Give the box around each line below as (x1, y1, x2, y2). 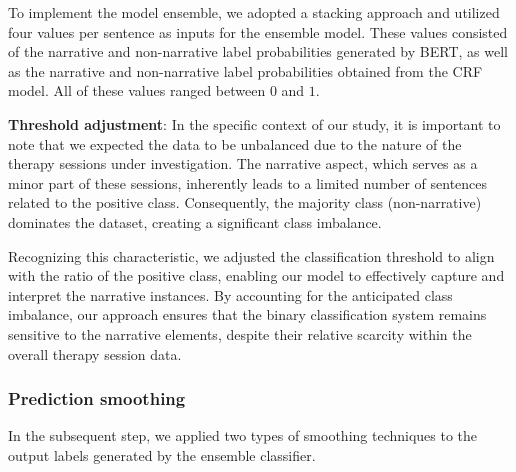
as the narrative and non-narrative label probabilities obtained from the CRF (8, 60, 483, 81)
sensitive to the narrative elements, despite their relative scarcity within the (8, 323, 472, 344)
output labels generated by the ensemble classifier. (8, 444, 316, 465)
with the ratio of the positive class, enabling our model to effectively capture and (8, 265, 505, 286)
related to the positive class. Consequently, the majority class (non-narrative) (8, 192, 482, 213)
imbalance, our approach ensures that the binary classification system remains (8, 304, 487, 325)
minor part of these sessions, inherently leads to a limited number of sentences (8, 172, 488, 193)
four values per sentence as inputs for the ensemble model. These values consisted (8, 21, 508, 42)
